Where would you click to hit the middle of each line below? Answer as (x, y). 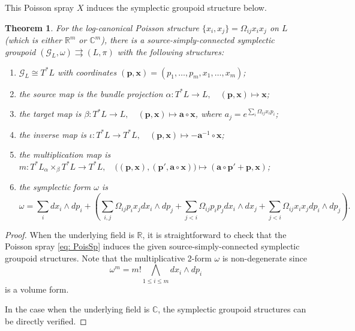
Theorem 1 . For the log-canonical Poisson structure (102, 27)
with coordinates (87, 72)
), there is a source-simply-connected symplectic (188, 40)
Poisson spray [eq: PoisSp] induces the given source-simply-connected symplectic (152, 246)
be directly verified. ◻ (46, 321)
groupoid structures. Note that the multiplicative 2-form (108, 258)
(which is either (34, 40)
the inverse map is (52, 134)
